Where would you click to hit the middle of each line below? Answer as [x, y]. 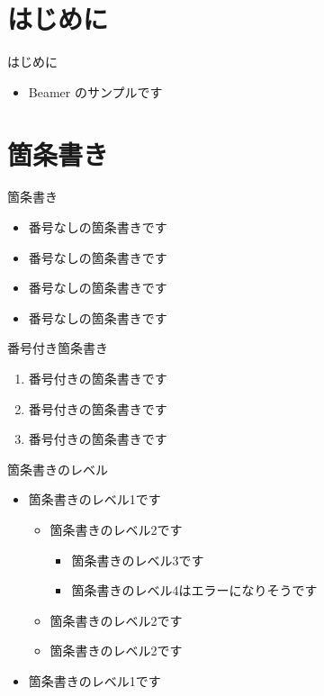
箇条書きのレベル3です [138, 560]
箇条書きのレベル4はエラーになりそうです [194, 590]
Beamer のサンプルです [95, 91]
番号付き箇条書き [58, 348]
